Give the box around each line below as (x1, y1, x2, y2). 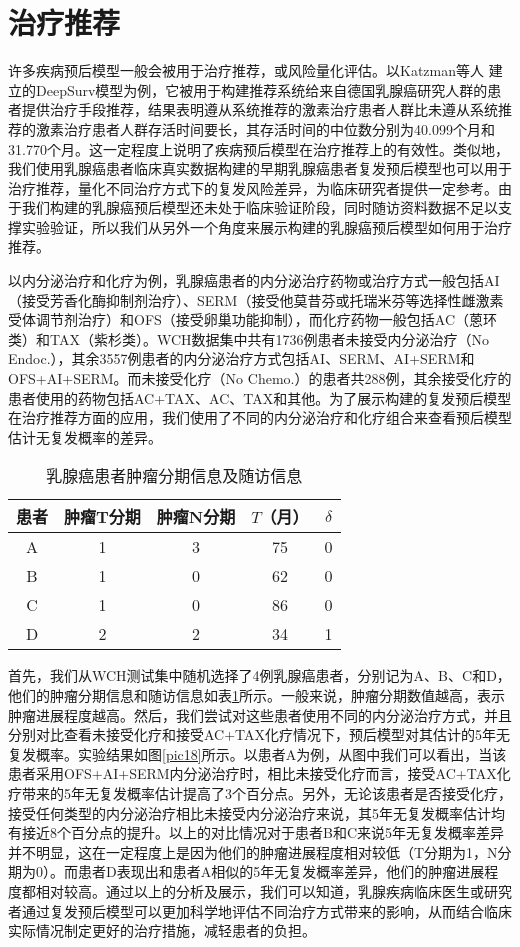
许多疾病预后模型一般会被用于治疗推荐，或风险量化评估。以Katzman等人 (8, 60, 484, 81)
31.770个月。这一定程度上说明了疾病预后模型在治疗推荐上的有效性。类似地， (8, 138, 509, 159)
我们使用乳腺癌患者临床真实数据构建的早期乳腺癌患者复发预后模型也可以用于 (8, 158, 512, 179)
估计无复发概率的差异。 (8, 426, 162, 447)
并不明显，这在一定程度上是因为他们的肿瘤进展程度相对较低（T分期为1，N (8, 841, 498, 862)
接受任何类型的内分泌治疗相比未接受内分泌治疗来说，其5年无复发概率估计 (8, 802, 491, 823)
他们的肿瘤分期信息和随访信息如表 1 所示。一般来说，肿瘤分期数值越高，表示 (8, 685, 505, 705)
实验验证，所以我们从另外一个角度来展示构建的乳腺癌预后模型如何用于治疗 (21, 216, 512, 237)
